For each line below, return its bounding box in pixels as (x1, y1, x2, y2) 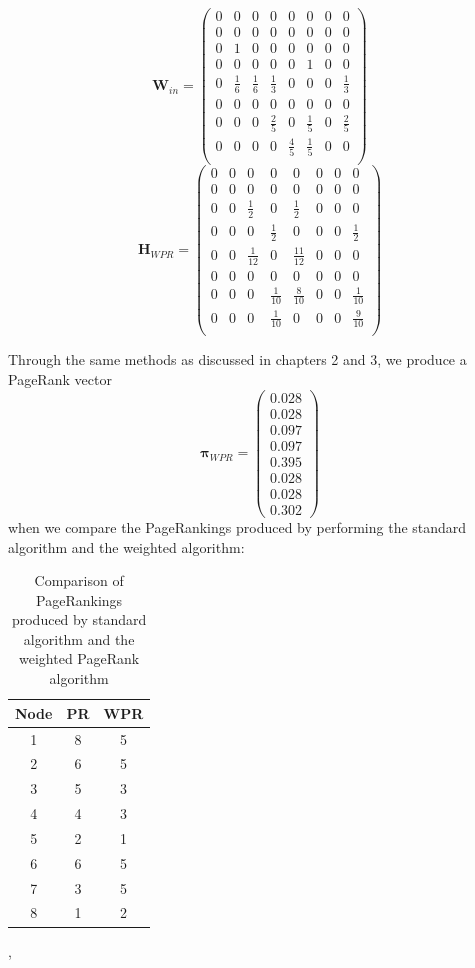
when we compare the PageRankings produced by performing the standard (8, 516, 467, 537)
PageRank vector (8, 369, 112, 389)
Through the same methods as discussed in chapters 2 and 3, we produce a (8, 349, 467, 370)
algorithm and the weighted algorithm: (8, 536, 245, 557)
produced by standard (11, 609, 147, 630)
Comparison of (34, 570, 124, 591)
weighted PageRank (19, 648, 140, 669)
